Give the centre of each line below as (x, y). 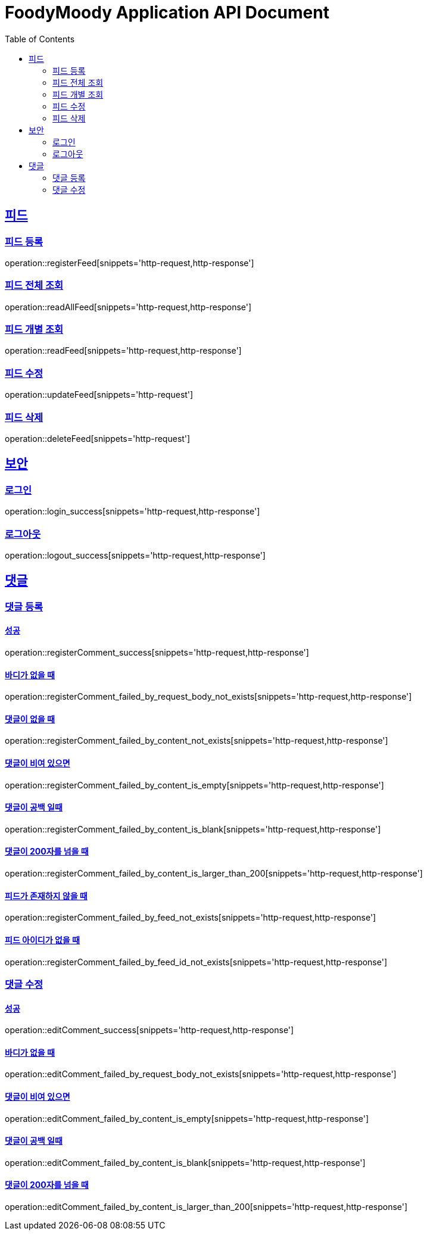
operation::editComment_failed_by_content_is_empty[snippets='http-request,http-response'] (187, 1118)
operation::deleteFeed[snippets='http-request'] (98, 438)
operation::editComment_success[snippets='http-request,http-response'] (149, 1030)
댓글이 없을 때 (30, 719)
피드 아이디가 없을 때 (42, 940)
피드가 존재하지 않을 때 (46, 896)
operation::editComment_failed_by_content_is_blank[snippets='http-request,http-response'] (185, 1162)
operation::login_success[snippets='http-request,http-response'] (133, 512)
